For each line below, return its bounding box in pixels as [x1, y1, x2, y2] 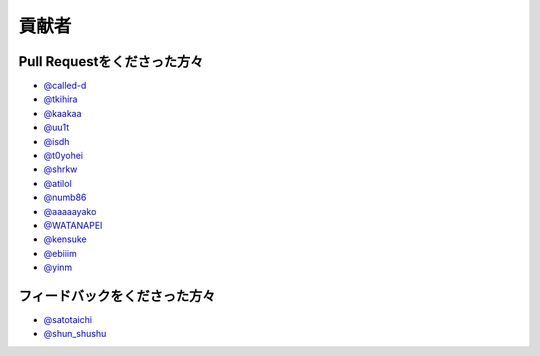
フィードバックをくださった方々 [18, 287, 216, 304]
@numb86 [43, 191, 87, 204]
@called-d [43, 80, 87, 92]
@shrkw [43, 163, 78, 175]
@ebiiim [43, 247, 77, 259]
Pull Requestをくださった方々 [18, 53, 204, 70]
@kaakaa [43, 107, 82, 119]
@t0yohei [43, 150, 84, 162]
